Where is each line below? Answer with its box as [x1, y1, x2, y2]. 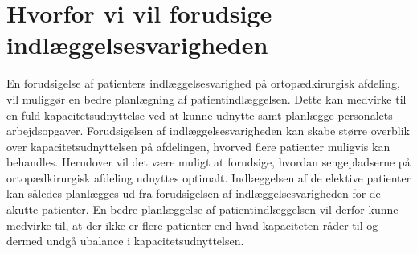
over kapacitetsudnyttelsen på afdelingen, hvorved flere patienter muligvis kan [6, 137, 390, 154]
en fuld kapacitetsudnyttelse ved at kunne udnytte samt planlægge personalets [6, 106, 393, 123]
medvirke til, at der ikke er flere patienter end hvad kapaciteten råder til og [6, 216, 378, 233]
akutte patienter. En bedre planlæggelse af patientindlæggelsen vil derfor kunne [6, 201, 399, 218]
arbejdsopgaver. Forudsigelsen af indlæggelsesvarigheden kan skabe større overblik [6, 122, 410, 139]
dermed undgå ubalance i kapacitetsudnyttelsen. [6, 232, 244, 249]
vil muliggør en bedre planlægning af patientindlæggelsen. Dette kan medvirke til [6, 90, 407, 107]
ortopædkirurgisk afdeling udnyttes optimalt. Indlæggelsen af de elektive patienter [6, 169, 411, 186]
